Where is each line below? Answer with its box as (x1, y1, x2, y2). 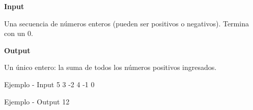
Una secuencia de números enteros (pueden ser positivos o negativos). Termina (4, 18, 249, 28)
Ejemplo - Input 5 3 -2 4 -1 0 (4, 79, 95, 89)
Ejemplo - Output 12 (4, 96, 70, 106)
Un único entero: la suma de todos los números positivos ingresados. (4, 62, 217, 72)
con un (4, 28, 25, 39)
